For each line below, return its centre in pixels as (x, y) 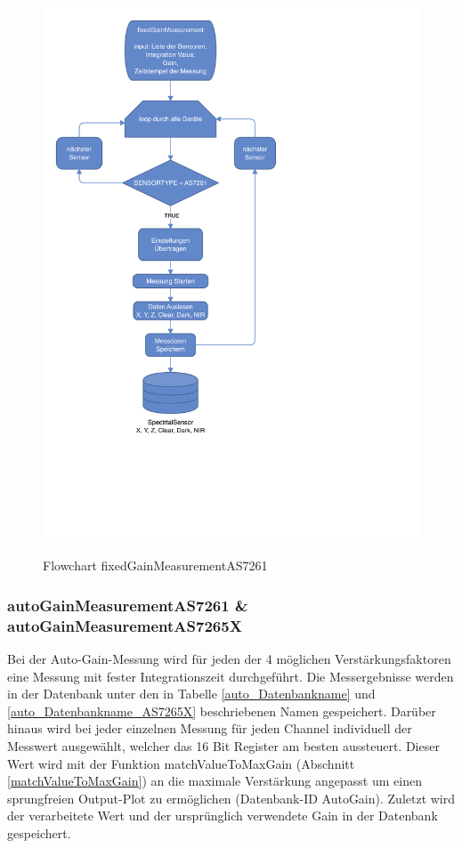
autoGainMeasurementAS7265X (125, 625)
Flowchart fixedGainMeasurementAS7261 (155, 565)
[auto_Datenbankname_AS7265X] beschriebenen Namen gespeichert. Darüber (222, 711)
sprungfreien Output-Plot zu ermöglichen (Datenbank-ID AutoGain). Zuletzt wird (231, 798)
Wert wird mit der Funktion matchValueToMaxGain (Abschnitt (181, 763)
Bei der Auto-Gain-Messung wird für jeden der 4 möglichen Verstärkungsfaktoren (229, 659)
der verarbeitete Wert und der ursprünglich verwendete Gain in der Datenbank (223, 816)
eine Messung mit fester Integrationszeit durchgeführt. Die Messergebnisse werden (231, 676)
